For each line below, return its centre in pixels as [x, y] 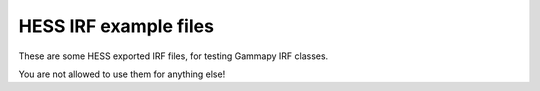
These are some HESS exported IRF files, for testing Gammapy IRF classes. [173, 56]
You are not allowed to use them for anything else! [122, 74]
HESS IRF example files [116, 26]
